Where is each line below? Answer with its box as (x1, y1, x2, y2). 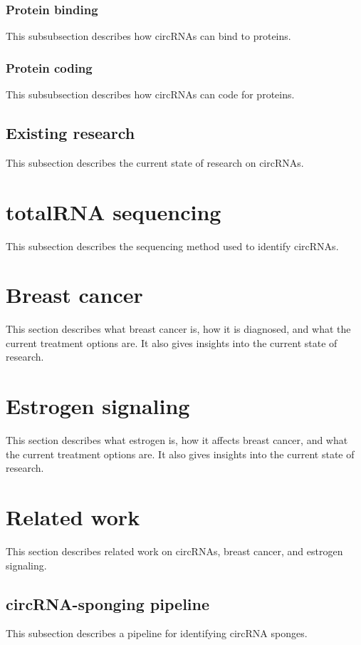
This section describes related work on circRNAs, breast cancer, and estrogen (6, 544, 343, 559)
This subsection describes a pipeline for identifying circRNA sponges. (6, 626, 308, 641)
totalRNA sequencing (6, 197, 221, 226)
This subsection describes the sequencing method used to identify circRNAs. (6, 238, 339, 253)
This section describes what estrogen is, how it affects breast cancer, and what (6, 433, 348, 448)
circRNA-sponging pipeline (6, 592, 210, 614)
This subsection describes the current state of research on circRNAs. (6, 155, 304, 170)
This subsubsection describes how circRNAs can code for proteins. (6, 87, 295, 102)
